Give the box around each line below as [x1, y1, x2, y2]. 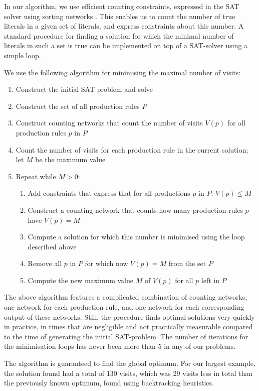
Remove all [28, 258, 62, 269]
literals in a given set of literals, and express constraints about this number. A [4, 21, 244, 31]
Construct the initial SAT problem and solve [16, 84, 153, 94]
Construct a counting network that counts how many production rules [28, 204, 243, 215]
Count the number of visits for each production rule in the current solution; [16, 144, 248, 155]
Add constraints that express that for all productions [28, 188, 190, 198]
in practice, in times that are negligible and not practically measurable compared [4, 321, 253, 332]
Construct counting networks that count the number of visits [16, 117, 203, 128]
